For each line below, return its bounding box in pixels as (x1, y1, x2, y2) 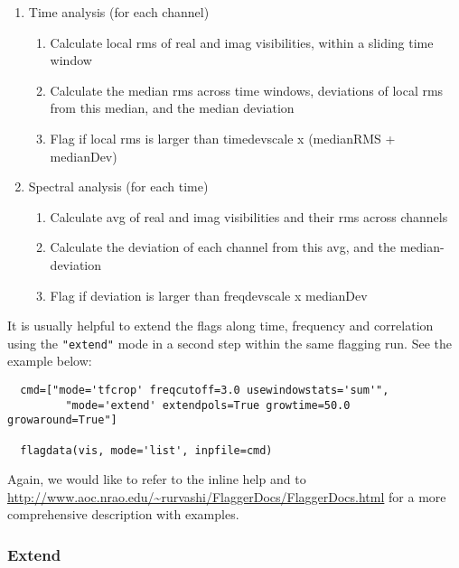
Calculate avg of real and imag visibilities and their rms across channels (50, 207, 448, 226)
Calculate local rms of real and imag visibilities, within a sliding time (50, 33, 434, 51)
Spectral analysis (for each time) (28, 177, 209, 196)
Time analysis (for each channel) (28, 3, 210, 21)
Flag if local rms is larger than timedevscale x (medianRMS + (50, 128, 396, 147)
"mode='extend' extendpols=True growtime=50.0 (65, 398, 351, 412)
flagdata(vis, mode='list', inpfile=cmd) (20, 443, 273, 457)
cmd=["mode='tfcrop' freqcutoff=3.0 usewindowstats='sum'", (20, 383, 389, 396)
